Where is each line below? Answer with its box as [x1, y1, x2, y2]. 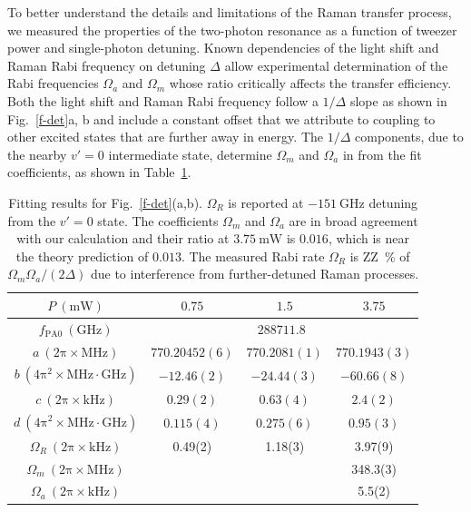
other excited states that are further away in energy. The [7, 127, 323, 146]
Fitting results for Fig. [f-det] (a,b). [8, 192, 202, 212]
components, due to [355, 127, 464, 146]
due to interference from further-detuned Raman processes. [90, 264, 419, 283]
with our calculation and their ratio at [16, 229, 230, 248]
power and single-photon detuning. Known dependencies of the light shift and [7, 38, 439, 57]
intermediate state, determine [108, 144, 272, 163]
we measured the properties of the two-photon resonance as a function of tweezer [7, 20, 457, 39]
